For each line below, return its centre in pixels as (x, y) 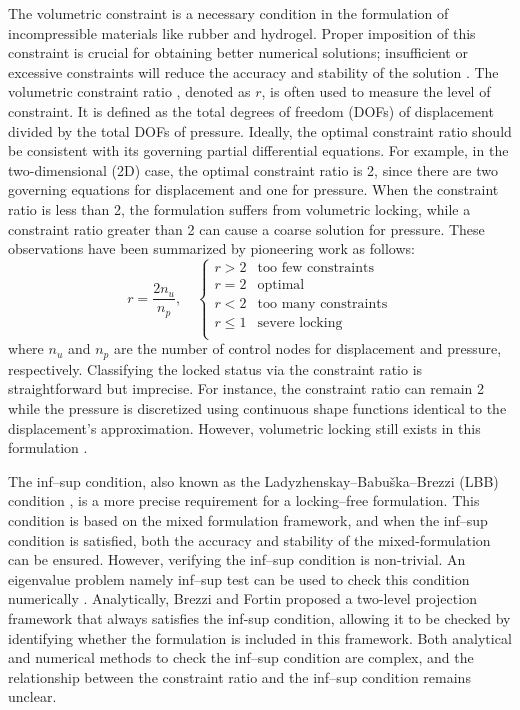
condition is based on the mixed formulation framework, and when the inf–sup (248, 519)
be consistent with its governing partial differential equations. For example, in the (258, 150)
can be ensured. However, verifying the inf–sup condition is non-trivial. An (237, 559)
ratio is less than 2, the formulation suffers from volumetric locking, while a (239, 208)
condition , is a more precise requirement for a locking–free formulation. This (244, 500)
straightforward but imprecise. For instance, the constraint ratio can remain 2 (246, 388)
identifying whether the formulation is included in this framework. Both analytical (260, 637)
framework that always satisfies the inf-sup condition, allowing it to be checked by (259, 617)
